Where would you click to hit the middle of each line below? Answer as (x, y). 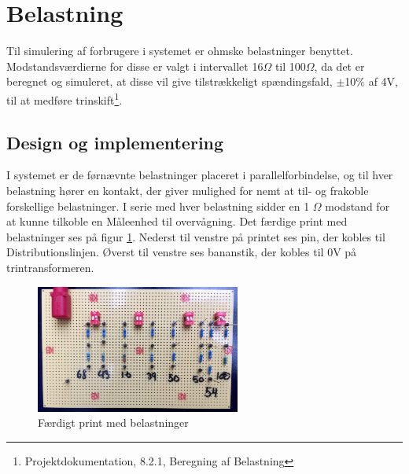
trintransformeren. (50, 267)
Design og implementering (115, 142)
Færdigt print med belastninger (113, 423)
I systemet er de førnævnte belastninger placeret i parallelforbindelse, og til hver (200, 175)
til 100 (290, 66)
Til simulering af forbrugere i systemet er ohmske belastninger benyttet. (180, 51)
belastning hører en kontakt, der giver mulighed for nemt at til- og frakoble (188, 190)
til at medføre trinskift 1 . (64, 98)
